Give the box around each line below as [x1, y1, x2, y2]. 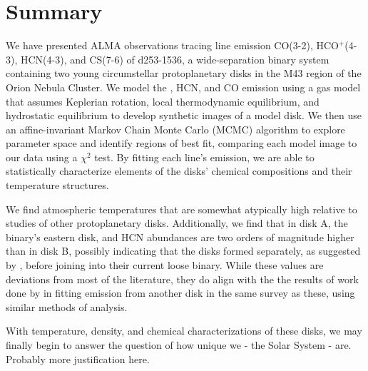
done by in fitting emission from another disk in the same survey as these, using [6, 285, 355, 300]
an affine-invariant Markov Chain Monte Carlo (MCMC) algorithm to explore [6, 121, 345, 136]
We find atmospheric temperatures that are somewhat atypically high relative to [6, 201, 357, 216]
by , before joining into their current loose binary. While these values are [6, 258, 324, 273]
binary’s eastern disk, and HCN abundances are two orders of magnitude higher [6, 229, 354, 244]
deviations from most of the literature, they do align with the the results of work [6, 271, 359, 286]
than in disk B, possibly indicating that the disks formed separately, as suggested [6, 243, 361, 258]
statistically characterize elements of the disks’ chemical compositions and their [6, 163, 352, 178]
